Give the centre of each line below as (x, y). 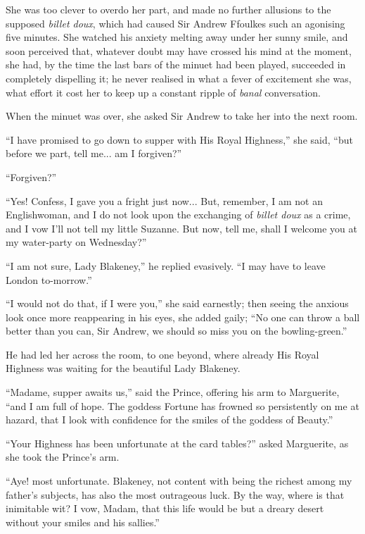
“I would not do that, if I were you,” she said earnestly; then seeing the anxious (177, 303)
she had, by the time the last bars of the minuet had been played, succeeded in (176, 64)
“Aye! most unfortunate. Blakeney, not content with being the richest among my (179, 481)
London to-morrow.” (49, 279)
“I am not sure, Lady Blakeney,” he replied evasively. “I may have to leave (166, 265)
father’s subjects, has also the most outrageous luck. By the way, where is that (175, 494)
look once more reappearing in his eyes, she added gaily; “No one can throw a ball (183, 317)
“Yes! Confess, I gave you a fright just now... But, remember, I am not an (164, 200)
